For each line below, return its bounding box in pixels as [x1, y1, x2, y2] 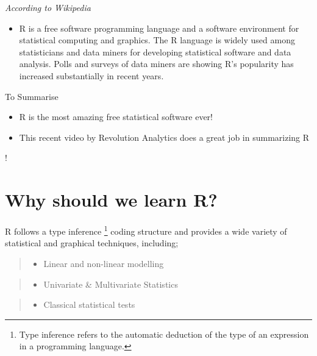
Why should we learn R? [5, 187, 218, 212]
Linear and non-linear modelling [43, 257, 164, 269]
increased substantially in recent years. [19, 69, 164, 82]
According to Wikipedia [5, 1, 91, 13]
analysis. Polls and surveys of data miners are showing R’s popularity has [19, 57, 294, 70]
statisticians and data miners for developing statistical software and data [19, 45, 291, 58]
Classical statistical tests [43, 298, 135, 311]
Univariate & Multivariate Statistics [43, 277, 178, 290]
